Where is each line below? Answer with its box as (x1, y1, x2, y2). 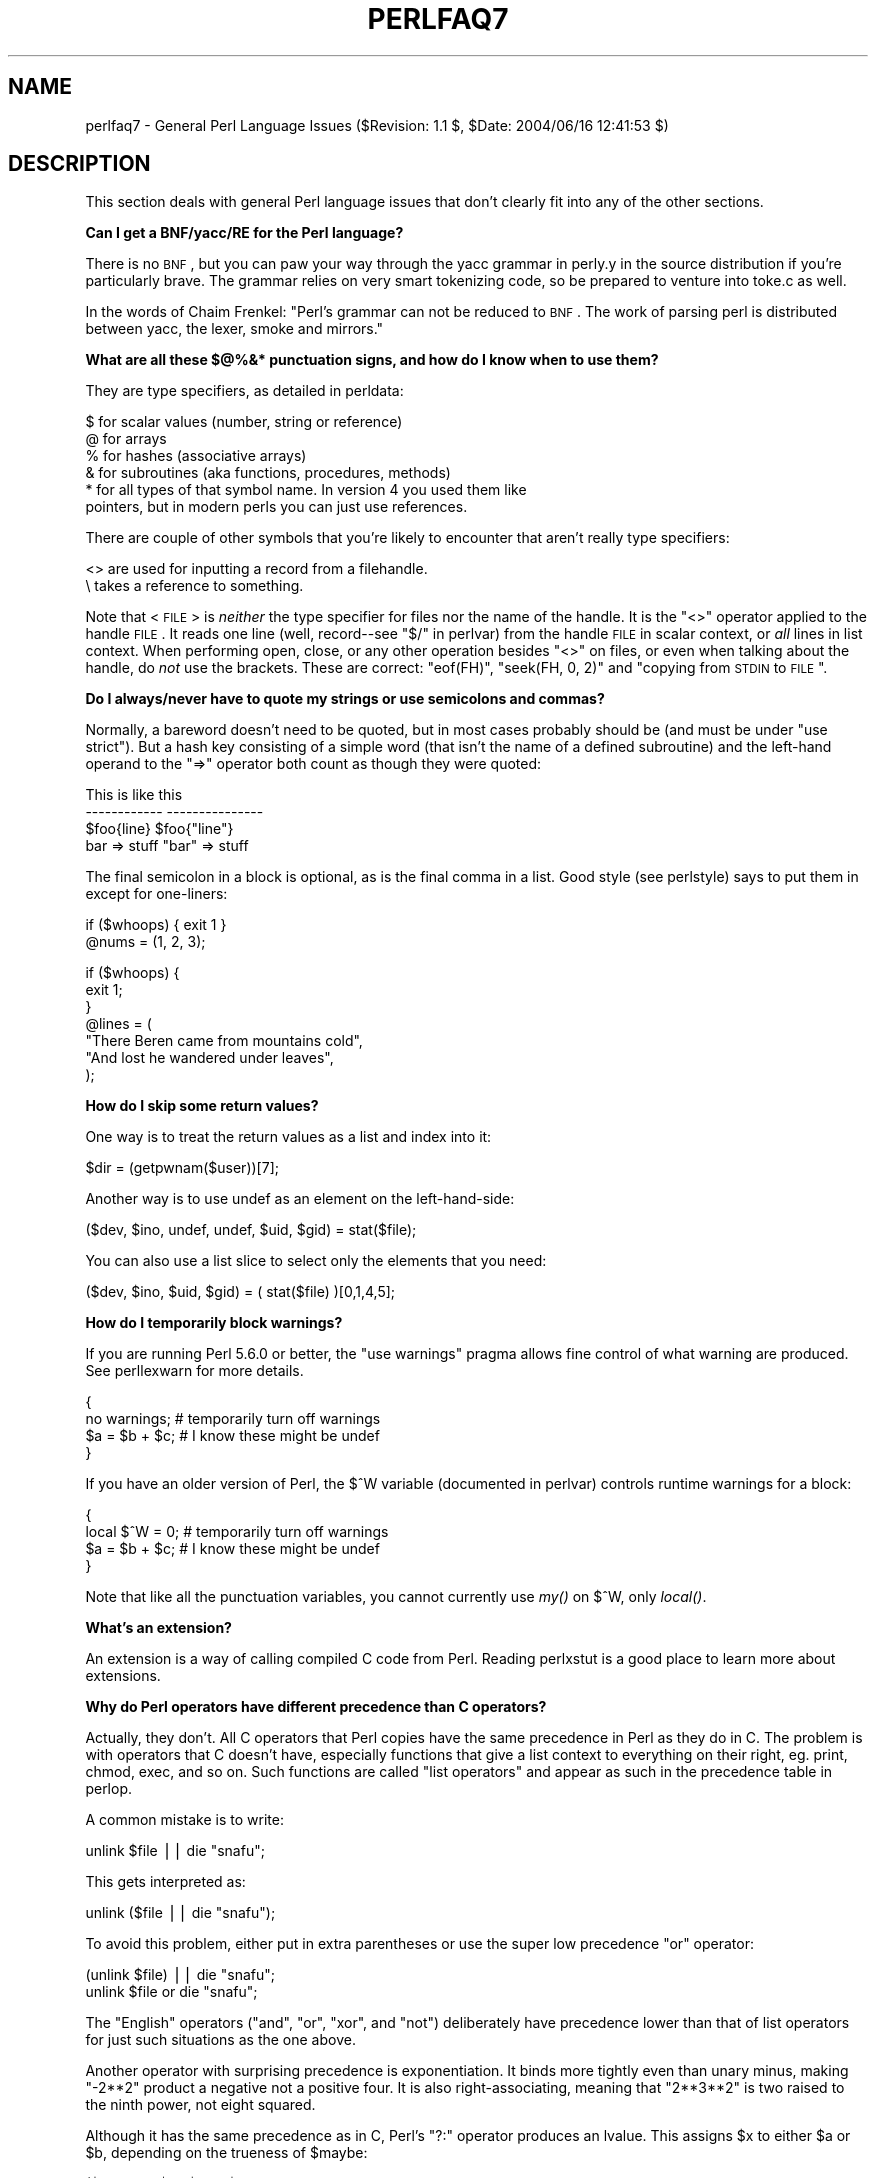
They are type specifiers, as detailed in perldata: (85, 382, 404, 400)
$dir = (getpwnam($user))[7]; (85, 1159, 279, 1177)
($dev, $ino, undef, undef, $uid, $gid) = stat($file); (85, 1221, 417, 1239)
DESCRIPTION (8, 151, 151, 177)
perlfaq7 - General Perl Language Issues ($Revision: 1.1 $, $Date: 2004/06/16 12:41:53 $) (85, 116, 669, 134)
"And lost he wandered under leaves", (85, 1049, 334, 1067)
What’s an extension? (85, 1619, 232, 1637)
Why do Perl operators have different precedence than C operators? (85, 1698, 547, 1716)
